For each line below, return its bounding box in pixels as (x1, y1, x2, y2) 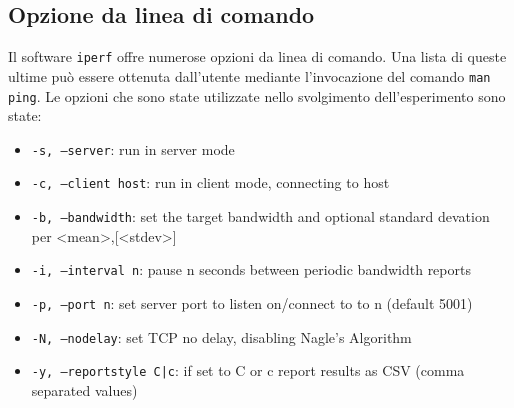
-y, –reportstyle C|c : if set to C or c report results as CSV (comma (31, 360, 465, 381)
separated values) (31, 379, 138, 400)
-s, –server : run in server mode (31, 138, 235, 159)
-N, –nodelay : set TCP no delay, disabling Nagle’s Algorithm (31, 326, 412, 347)
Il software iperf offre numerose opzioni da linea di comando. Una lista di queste (8, 46, 507, 67)
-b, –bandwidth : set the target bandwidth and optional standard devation (31, 206, 490, 227)
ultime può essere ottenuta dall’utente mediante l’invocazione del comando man (8, 65, 491, 86)
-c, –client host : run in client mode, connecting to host (31, 172, 390, 193)
